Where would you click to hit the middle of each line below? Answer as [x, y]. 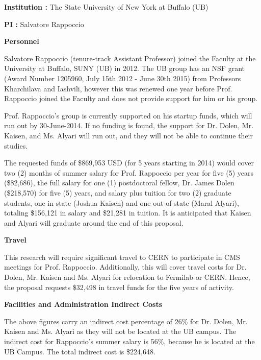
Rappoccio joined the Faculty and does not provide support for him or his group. [131, 98]
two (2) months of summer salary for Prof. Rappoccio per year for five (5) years [129, 172]
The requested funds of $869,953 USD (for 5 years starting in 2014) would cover [129, 163]
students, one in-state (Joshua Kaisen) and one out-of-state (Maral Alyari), [122, 202]
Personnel [22, 41]
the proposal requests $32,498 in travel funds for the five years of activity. [119, 287]
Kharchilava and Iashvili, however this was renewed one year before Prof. [118, 88]
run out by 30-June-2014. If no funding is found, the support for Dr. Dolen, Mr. [129, 125]
